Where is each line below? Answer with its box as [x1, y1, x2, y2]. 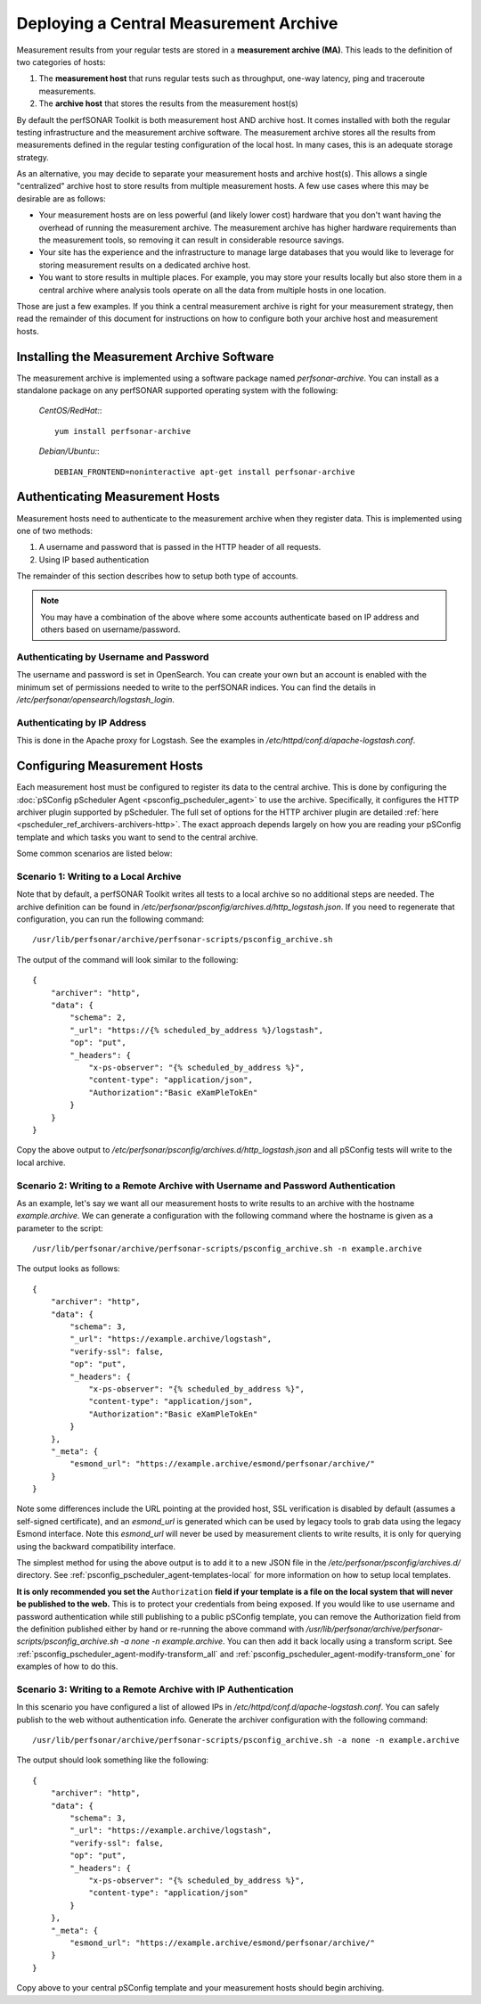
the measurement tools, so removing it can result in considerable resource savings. [38, 234, 345, 245]
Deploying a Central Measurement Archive [16, 13, 338, 33]
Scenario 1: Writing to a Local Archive [16, 870, 182, 883]
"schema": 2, [69, 1013, 126, 1023]
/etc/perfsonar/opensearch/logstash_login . [16, 694, 175, 705]
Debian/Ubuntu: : [38, 446, 100, 456]
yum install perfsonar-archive [54, 426, 192, 436]
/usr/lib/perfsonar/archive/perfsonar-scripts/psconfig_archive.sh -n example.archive [32, 1244, 422, 1254]
